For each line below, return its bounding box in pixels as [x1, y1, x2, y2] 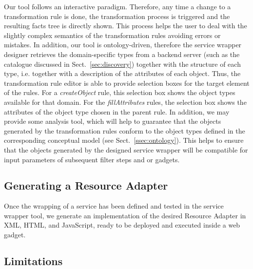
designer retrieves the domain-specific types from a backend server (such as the [4, 49, 240, 59]
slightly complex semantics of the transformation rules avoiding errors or [4, 30, 221, 40]
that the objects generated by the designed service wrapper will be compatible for [4, 144, 248, 154]
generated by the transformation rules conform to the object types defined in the [4, 125, 245, 135]
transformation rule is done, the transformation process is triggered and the [4, 11, 230, 21]
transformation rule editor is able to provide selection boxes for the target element [4, 77, 250, 88]
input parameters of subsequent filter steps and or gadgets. [4, 154, 180, 164]
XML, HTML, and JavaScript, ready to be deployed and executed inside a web [4, 220, 240, 230]
